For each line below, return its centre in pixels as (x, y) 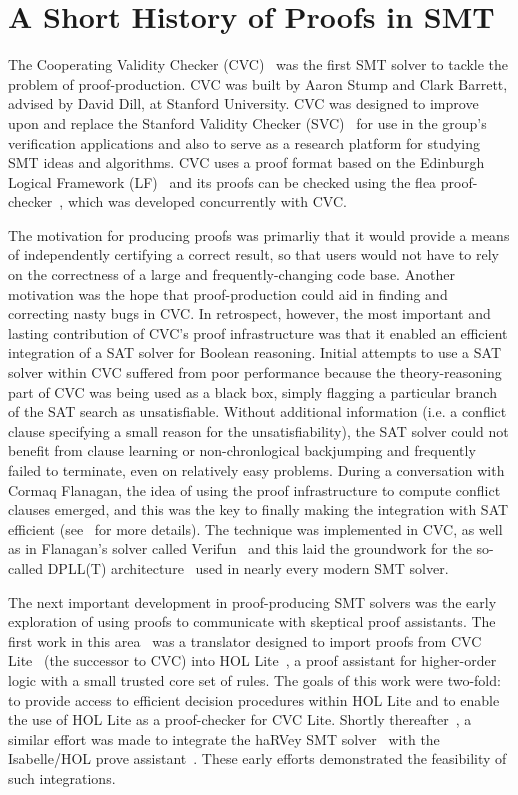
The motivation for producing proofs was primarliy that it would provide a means (259, 234)
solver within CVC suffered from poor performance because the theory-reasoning (255, 372)
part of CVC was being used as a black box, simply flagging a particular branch (252, 391)
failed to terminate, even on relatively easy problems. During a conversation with (256, 470)
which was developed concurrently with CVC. (207, 201)
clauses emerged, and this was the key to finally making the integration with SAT (258, 509)
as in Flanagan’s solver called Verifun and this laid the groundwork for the (240, 548)
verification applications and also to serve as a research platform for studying (244, 142)
